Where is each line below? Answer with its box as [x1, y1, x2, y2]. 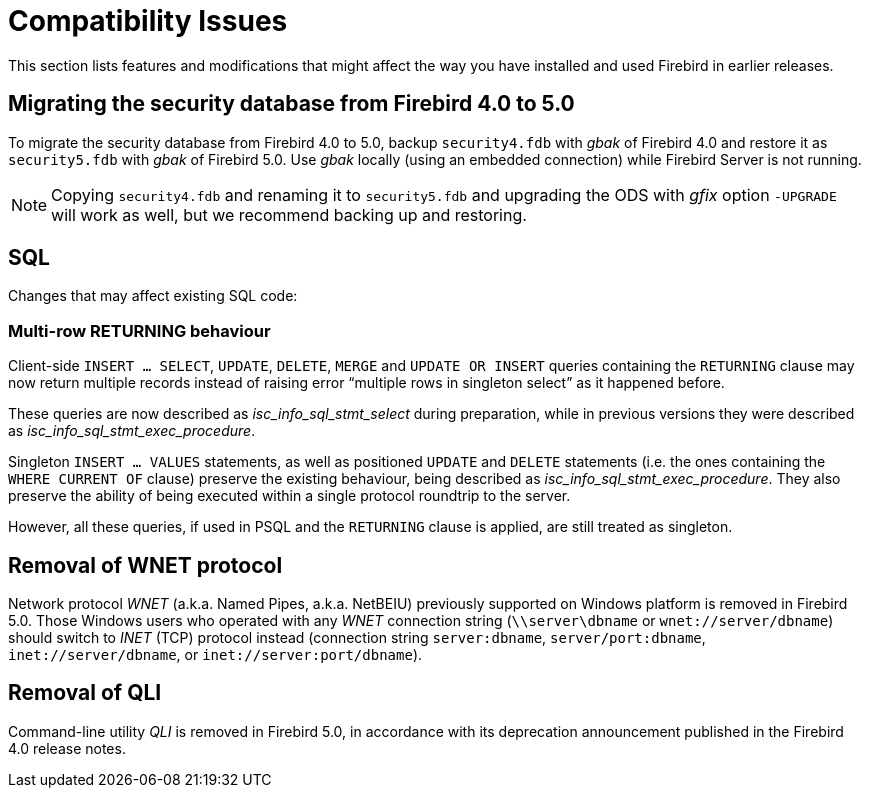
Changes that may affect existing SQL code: [8, 287, 298, 305]
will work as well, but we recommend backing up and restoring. [51, 204, 527, 225]
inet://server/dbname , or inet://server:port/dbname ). [8, 646, 423, 664]
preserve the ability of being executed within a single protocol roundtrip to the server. [8, 487, 571, 505]
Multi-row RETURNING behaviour [8, 320, 271, 341]
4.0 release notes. [8, 739, 126, 757]
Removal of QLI [8, 680, 162, 706]
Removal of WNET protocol [8, 552, 283, 578]
